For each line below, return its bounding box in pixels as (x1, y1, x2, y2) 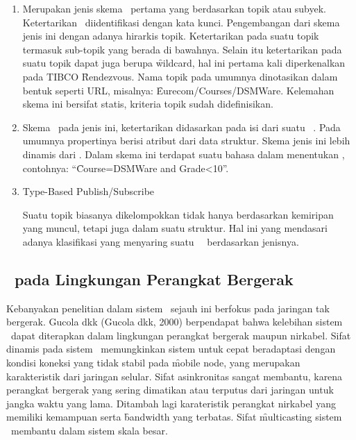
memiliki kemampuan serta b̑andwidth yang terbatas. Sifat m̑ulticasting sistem (6, 409, 342, 424)
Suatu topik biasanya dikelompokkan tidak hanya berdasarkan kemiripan (22, 207, 334, 221)
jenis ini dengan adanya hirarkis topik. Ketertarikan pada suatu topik (22, 28, 319, 43)
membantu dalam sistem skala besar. (10, 423, 168, 438)
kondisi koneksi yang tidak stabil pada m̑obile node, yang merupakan (6, 355, 300, 370)
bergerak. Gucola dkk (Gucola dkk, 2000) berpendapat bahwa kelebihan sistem (6, 314, 343, 329)
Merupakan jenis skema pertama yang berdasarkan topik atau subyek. (22, 1, 327, 15)
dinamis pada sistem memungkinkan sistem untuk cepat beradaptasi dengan (6, 341, 336, 356)
